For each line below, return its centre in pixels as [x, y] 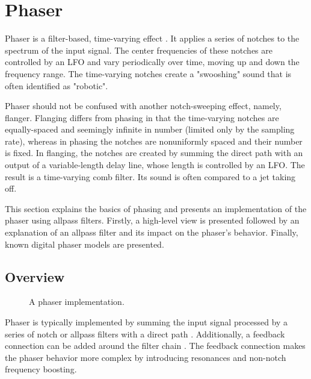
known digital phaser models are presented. [85, 244]
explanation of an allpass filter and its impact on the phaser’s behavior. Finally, [152, 232]
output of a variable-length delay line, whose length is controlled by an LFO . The [155, 165]
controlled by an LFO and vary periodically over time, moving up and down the [152, 62]
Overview [35, 276]
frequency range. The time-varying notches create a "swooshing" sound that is [148, 73]
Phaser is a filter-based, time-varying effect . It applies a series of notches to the [152, 38]
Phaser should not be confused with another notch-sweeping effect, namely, [143, 106]
